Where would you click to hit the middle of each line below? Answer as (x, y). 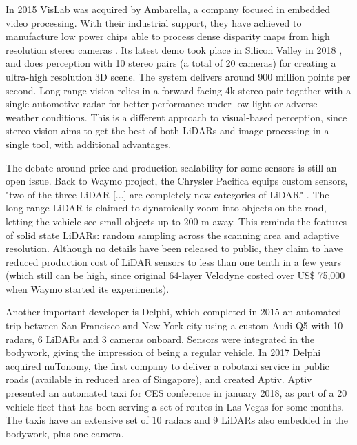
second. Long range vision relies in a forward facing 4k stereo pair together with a (178, 90)
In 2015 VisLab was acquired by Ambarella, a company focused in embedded (168, 9)
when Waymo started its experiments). (88, 288)
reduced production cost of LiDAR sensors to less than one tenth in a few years (173, 261)
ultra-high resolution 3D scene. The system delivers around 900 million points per (178, 76)
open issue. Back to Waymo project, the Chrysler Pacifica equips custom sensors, (177, 181)
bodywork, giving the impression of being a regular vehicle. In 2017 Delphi (163, 352)
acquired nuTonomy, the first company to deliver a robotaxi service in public (167, 365)
